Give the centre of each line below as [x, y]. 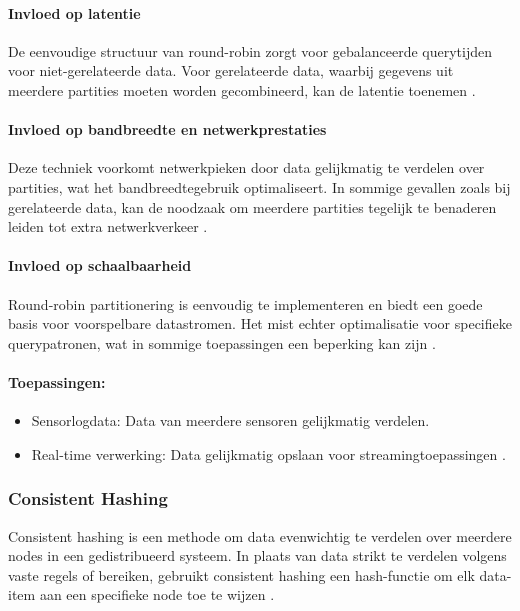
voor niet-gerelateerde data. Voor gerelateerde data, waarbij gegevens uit [231, 70]
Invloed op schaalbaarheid [100, 265]
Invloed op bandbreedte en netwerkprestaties [167, 129]
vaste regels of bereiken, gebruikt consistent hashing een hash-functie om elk [241, 574]
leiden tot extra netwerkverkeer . [108, 226]
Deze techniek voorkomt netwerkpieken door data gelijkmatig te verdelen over [246, 167]
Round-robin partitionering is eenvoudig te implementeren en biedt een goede [245, 303]
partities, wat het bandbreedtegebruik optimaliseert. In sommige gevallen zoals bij [259, 186]
